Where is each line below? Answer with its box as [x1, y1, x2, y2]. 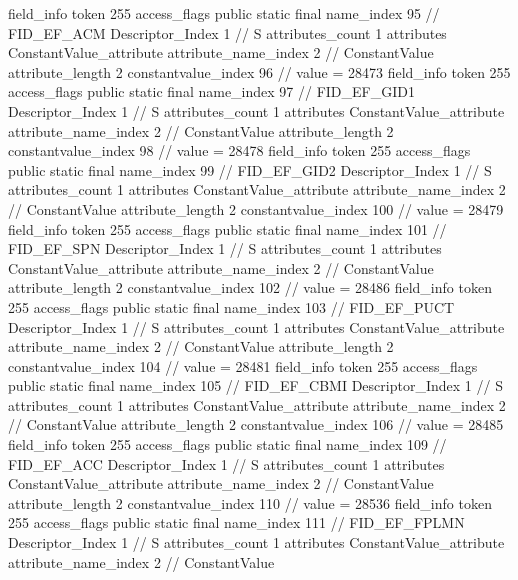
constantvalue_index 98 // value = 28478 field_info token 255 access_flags [8, 140, 471, 161]
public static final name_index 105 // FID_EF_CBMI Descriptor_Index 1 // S [8, 375, 503, 396]
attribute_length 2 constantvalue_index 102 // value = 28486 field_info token [8, 277, 492, 298]
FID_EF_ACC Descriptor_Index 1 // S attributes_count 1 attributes [8, 453, 445, 474]
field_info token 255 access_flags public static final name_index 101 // [8, 218, 447, 239]
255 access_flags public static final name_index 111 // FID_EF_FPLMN [8, 512, 465, 533]
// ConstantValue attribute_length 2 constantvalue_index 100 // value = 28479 [8, 198, 504, 219]
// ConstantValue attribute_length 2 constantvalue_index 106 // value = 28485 [8, 414, 504, 435]
